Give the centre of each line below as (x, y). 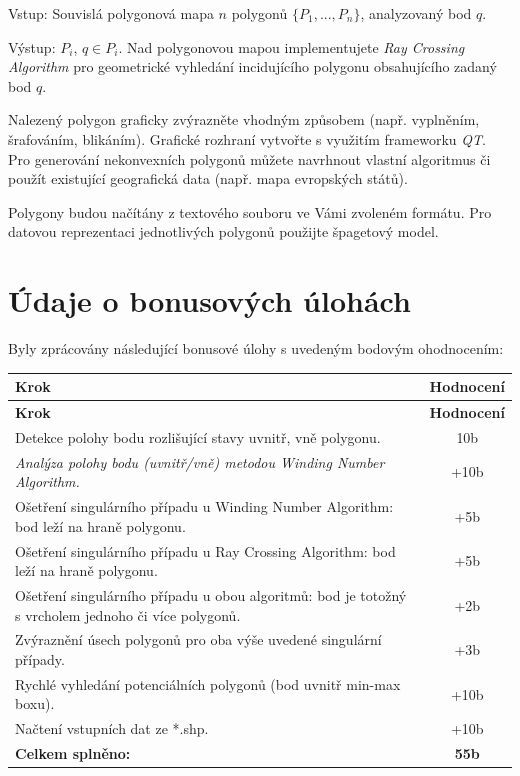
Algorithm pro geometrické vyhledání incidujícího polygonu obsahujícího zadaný (252, 66)
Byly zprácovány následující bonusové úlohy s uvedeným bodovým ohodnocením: (256, 348)
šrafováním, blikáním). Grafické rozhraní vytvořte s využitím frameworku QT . (247, 138)
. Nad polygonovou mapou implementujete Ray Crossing (291, 46)
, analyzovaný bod (416, 13)
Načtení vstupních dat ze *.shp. (112, 728)
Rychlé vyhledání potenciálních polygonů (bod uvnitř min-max (208, 683)
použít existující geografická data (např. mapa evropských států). (208, 178)
